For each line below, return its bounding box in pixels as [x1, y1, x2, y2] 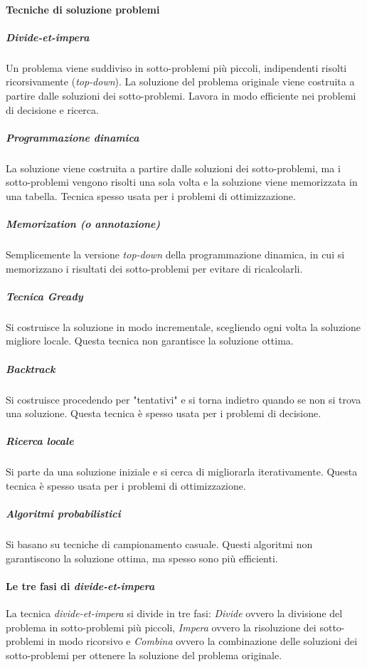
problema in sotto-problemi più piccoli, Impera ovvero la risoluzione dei [6, 619, 317, 634]
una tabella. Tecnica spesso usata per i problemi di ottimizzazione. [6, 188, 296, 203]
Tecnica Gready [6, 288, 83, 303]
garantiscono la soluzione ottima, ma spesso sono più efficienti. [6, 550, 278, 565]
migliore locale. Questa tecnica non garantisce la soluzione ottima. [6, 333, 294, 348]
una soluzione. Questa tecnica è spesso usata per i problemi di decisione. [6, 406, 321, 421]
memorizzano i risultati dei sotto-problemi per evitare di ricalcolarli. [6, 261, 303, 275]
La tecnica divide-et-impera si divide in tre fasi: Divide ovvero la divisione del [6, 606, 343, 621]
